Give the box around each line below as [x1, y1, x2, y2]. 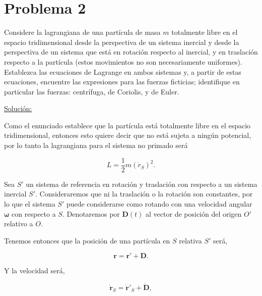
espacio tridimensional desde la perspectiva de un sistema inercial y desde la [4, 36, 239, 47]
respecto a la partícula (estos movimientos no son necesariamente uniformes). [4, 56, 242, 67]
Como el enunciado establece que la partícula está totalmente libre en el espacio [4, 120, 251, 130]
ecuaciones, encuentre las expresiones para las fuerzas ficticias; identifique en [4, 76, 240, 87]
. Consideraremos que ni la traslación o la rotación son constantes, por [35, 188, 253, 199]
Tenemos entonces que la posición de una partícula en [4, 235, 170, 245]
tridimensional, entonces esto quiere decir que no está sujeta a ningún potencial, [4, 130, 251, 140]
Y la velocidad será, [4, 265, 65, 276]
